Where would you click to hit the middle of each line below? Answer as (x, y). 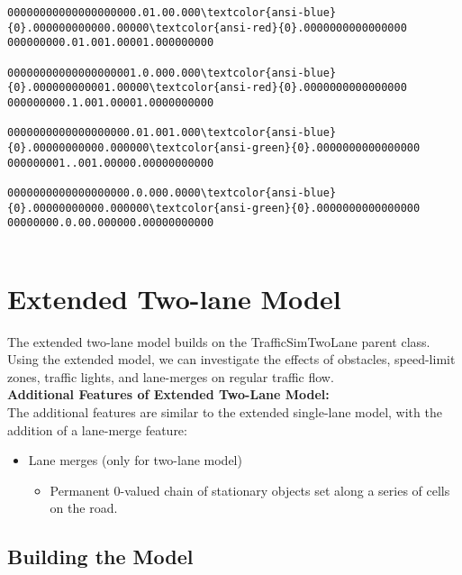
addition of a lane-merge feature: (97, 429)
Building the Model (100, 557)
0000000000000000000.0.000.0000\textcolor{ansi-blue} (172, 192)
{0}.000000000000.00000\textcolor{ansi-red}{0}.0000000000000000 (207, 27)
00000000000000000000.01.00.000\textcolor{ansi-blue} (172, 13)
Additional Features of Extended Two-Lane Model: (168, 394)
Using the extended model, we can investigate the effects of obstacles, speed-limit (231, 359)
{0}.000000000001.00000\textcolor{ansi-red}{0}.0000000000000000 (207, 88)
